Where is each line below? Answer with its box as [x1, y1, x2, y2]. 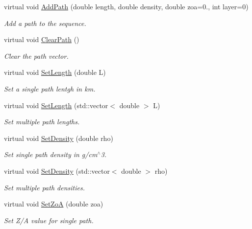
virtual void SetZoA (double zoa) [4, 199, 103, 209]
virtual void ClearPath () [4, 34, 79, 45]
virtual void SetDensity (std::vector [4, 165, 110, 176]
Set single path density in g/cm [4, 149, 98, 160]
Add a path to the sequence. [4, 18, 86, 28]
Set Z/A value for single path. [4, 215, 94, 225]
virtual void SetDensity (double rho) [4, 133, 113, 143]
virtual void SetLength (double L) [4, 67, 106, 77]
